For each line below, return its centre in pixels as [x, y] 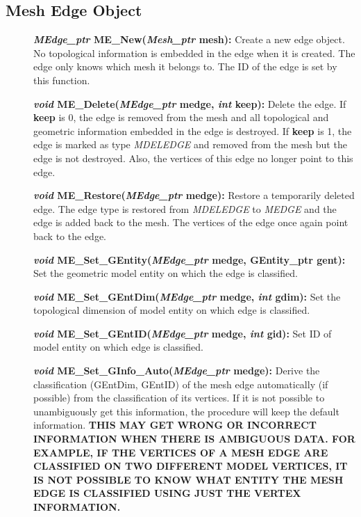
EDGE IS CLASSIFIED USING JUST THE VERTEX [167, 493]
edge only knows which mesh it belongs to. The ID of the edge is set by [185, 66]
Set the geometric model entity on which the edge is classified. [166, 273]
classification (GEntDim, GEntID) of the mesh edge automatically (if [181, 384]
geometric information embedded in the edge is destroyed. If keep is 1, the [193, 130]
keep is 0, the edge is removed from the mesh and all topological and [181, 117]
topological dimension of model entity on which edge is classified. [172, 310]
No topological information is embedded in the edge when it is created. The [194, 53]
